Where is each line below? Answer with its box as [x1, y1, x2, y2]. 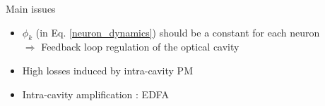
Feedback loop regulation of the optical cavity [41, 39, 240, 54]
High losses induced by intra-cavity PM [22, 62, 193, 77]
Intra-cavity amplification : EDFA [22, 86, 169, 101]
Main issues [6, 1, 56, 15]
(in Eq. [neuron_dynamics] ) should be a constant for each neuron [35, 25, 320, 39]
